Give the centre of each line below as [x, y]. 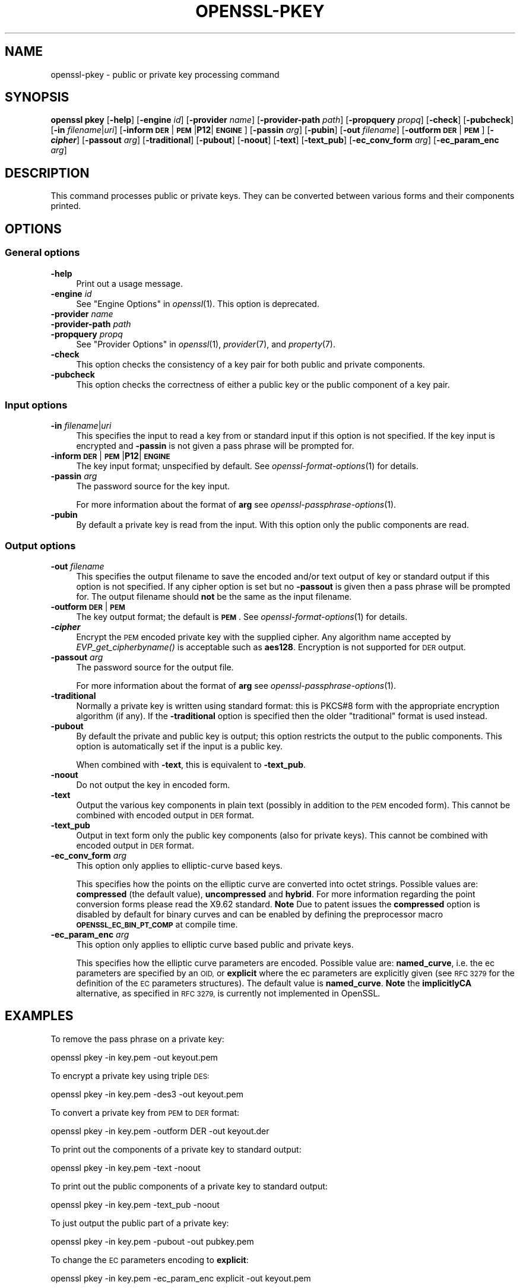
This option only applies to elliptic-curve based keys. [179, 865]
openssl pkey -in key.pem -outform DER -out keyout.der [160, 1131]
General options [42, 253]
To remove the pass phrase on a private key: [137, 1039]
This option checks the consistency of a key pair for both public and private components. [251, 364]
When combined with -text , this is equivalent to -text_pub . [191, 765]
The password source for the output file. [155, 667]
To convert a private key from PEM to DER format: [145, 1112]
